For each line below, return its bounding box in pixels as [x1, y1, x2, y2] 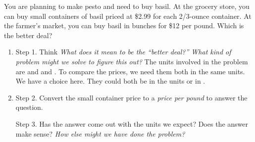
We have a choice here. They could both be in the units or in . [15, 76, 205, 86]
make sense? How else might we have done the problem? [15, 128, 185, 139]
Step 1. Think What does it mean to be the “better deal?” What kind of [15, 47, 231, 57]
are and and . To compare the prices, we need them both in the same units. [15, 66, 245, 76]
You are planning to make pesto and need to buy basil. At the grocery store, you [4, 1, 250, 11]
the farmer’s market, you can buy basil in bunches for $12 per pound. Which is [4, 20, 244, 31]
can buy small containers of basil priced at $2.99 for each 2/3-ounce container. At [4, 10, 252, 21]
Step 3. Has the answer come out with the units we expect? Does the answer [15, 118, 248, 129]
